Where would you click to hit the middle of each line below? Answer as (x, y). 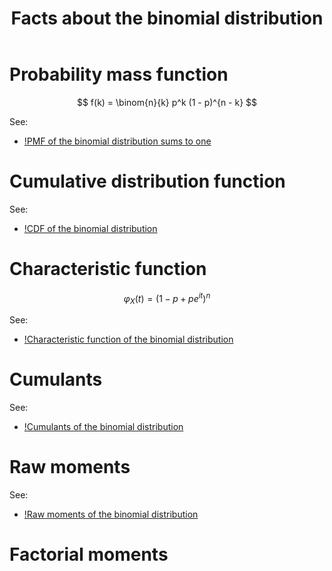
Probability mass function (119, 74)
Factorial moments (89, 554)
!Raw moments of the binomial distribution (111, 514)
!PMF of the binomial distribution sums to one (117, 141)
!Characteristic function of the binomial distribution (128, 339)
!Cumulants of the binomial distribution (103, 427)
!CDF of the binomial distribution (90, 228)
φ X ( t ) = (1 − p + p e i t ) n (167, 298)
